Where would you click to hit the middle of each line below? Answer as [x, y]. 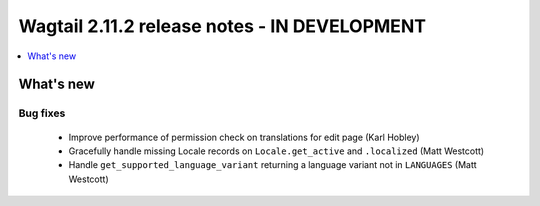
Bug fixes [42, 113]
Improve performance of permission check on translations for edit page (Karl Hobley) [244, 137]
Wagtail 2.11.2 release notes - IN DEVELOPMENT [222, 26]
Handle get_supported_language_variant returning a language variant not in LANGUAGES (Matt [272, 165]
